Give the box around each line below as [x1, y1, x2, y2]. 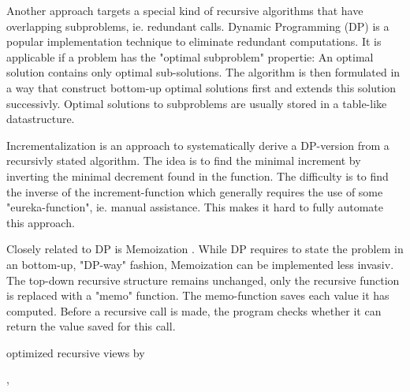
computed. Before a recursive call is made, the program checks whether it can [6, 302, 382, 319]
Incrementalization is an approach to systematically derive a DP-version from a [6, 136, 389, 153]
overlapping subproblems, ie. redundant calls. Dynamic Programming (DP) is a [6, 17, 389, 34]
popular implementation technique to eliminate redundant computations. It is [6, 33, 382, 50]
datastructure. [6, 110, 75, 127]
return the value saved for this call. [6, 318, 176, 334]
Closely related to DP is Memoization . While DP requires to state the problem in [6, 241, 404, 257]
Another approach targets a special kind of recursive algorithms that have [6, 2, 363, 18]
